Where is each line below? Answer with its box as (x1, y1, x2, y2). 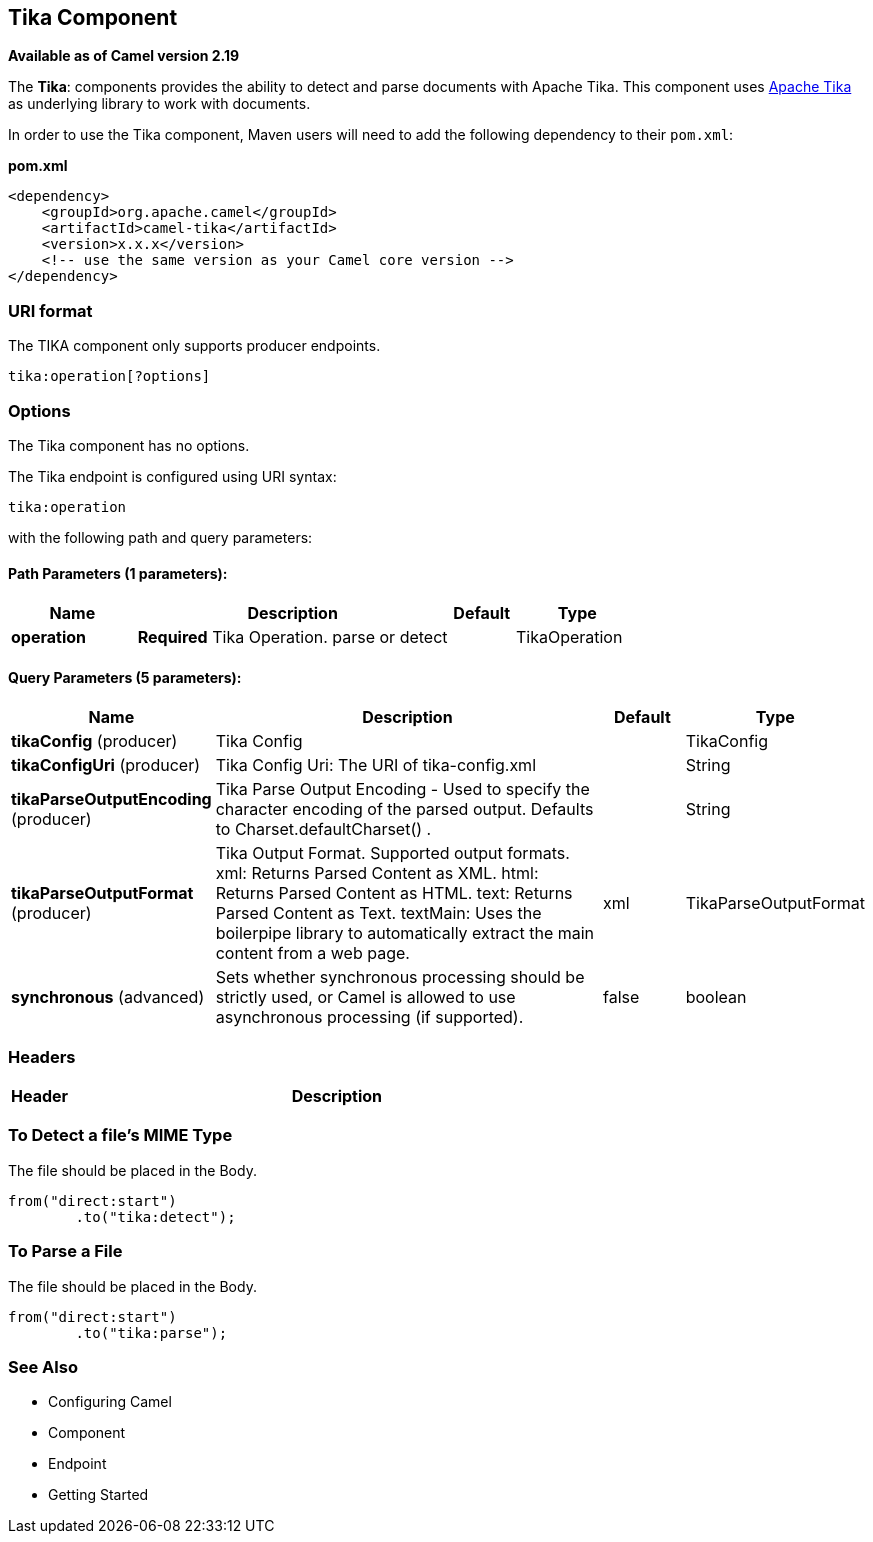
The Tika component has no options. (8, 436, 250, 454)
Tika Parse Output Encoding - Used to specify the (215, 779, 590, 800)
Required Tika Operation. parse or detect (137, 627, 448, 648)
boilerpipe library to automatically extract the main (215, 923, 595, 944)
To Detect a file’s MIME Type (8, 1125, 233, 1146)
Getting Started (48, 1486, 149, 1504)
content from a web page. (215, 943, 410, 964)
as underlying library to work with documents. (8, 95, 311, 113)
